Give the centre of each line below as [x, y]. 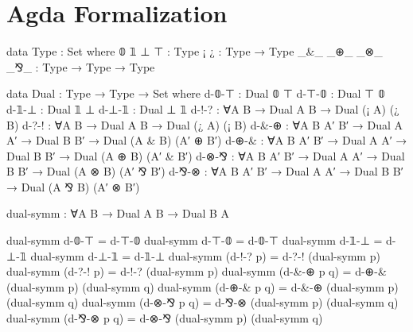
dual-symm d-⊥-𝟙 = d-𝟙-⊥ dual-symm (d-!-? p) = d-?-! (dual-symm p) [205, 255]
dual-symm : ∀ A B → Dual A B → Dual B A [118, 213]
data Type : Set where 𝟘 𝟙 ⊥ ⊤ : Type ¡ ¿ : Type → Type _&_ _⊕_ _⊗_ [195, 51]
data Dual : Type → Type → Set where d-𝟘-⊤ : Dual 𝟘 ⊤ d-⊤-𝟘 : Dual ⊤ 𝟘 [196, 93]
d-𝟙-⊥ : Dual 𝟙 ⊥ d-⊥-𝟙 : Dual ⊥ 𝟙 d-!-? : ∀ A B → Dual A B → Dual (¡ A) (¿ [203, 108]
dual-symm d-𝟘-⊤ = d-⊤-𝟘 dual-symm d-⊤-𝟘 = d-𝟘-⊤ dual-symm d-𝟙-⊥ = [195, 240]
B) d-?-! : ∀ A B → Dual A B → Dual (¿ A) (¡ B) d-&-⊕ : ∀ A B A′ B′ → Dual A [205, 124]
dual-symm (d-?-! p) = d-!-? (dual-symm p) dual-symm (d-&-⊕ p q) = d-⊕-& [197, 271]
